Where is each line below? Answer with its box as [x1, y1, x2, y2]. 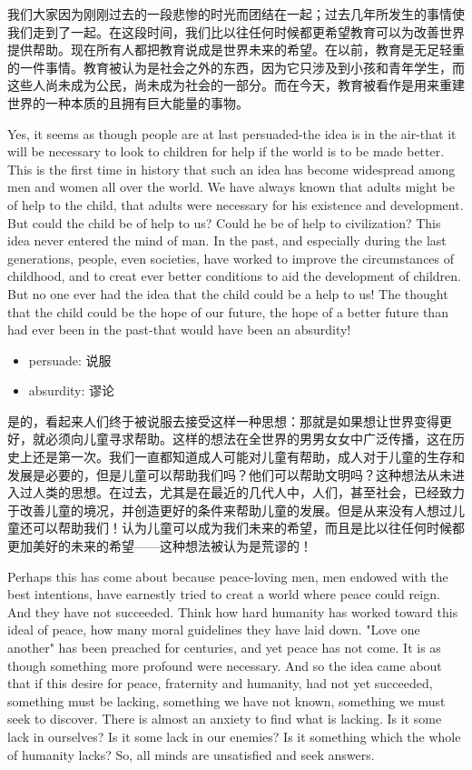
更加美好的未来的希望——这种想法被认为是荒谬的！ [7, 536, 312, 555]
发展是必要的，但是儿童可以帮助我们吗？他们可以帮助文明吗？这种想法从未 [7, 465, 452, 484]
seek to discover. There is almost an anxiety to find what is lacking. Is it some [7, 709, 442, 728]
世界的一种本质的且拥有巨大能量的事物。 [7, 93, 249, 112]
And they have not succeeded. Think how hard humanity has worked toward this [7, 602, 458, 621]
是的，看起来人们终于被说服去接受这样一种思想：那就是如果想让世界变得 [7, 411, 439, 430]
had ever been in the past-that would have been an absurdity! [7, 320, 351, 339]
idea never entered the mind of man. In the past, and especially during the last [7, 231, 447, 250]
